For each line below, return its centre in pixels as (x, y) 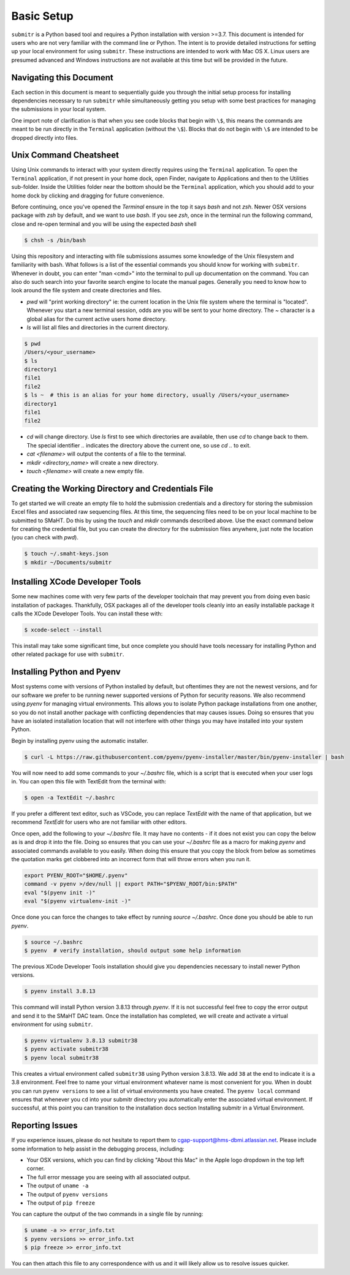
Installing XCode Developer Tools (76, 582)
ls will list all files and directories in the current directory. (98, 327)
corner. (36, 1168)
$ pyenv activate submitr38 (66, 1049)
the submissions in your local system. (59, 109)
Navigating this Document (62, 78)
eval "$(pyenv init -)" (60, 893)
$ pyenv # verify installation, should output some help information (133, 950)
